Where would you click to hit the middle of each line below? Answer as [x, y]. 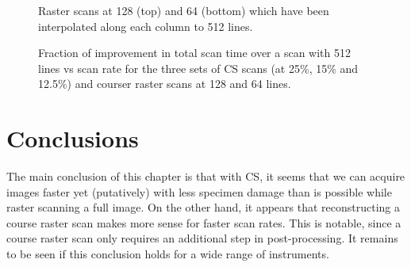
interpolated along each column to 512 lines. [146, 26]
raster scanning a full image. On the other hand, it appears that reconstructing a [204, 207]
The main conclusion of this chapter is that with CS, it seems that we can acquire [206, 176]
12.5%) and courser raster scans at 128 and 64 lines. [165, 84]
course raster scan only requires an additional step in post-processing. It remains [202, 238]
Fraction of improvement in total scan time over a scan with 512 [194, 53]
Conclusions [73, 138]
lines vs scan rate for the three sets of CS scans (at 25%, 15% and [198, 68]
